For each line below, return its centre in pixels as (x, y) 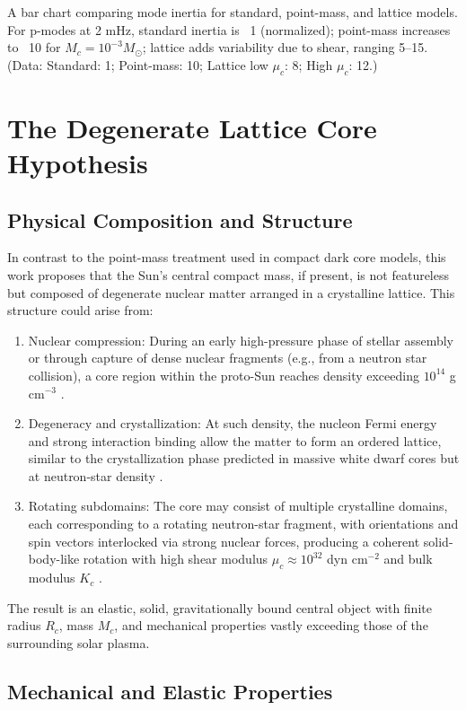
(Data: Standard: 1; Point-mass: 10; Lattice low (138, 64)
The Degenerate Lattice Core (192, 127)
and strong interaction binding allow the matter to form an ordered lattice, (235, 440)
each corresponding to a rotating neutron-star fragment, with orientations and (243, 524)
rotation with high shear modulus (176, 559)
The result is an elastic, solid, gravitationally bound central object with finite (220, 607)
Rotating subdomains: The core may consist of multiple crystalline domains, (238, 506)
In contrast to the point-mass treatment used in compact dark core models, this (227, 257)
